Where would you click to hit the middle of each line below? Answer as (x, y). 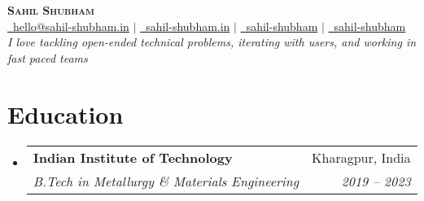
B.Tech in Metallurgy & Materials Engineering (166, 181)
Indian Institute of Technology (133, 157)
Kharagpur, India (361, 157)
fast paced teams (48, 57)
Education (66, 114)
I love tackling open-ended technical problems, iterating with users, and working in (212, 42)
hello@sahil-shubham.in (71, 26)
